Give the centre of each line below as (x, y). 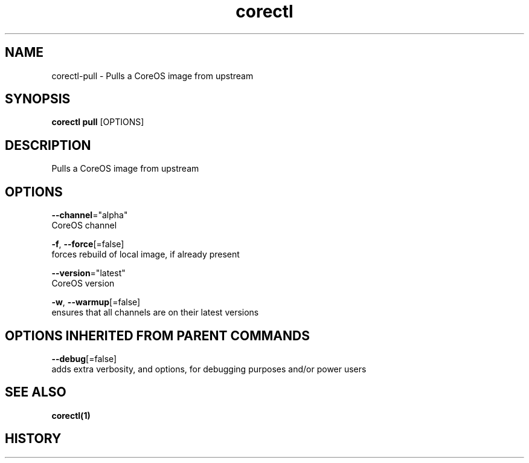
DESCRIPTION (48, 145)
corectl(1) (71, 415)
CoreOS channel (84, 225)
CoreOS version (83, 283)
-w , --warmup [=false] (96, 302)
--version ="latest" (88, 273)
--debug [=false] (84, 358)
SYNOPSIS (38, 99)
